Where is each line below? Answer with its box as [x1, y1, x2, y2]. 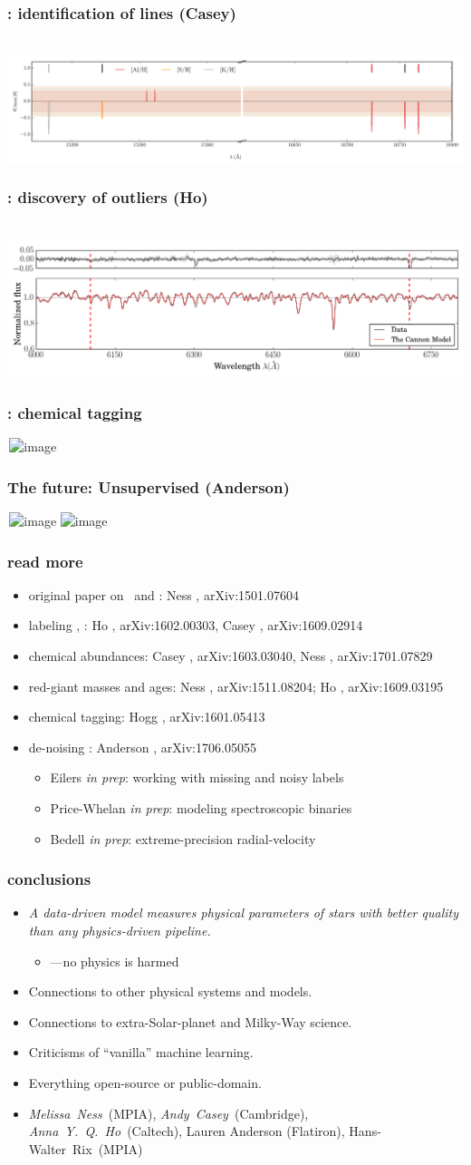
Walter [28, 1139, 67, 1158]
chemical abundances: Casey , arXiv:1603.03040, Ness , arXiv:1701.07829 [28, 646, 433, 665]
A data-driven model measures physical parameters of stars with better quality [28, 903, 458, 922]
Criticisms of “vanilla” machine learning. [28, 1043, 254, 1062]
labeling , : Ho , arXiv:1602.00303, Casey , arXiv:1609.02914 [28, 616, 363, 635]
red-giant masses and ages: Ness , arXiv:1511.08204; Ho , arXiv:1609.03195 [28, 676, 444, 695]
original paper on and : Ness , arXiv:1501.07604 [28, 585, 299, 604]
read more [7, 549, 83, 572]
